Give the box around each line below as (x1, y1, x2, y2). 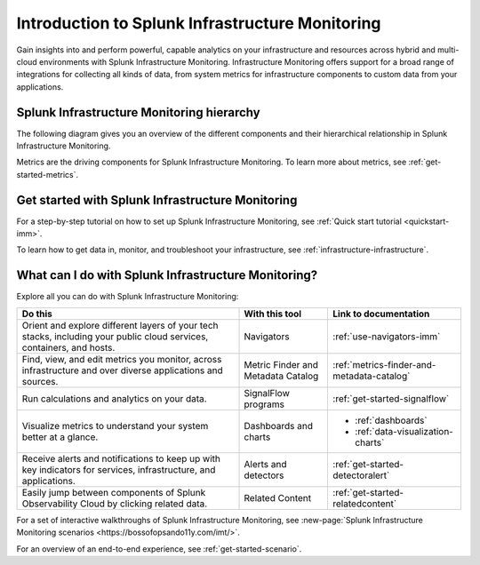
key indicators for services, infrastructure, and (21, 463, 216, 475)
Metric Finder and (244, 358, 319, 370)
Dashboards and (244, 419, 313, 432)
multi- (436, 44, 460, 55)
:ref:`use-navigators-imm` (332, 330, 441, 342)
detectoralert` (332, 469, 390, 481)
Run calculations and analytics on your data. (21, 392, 208, 404)
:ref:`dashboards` (355, 414, 428, 426)
